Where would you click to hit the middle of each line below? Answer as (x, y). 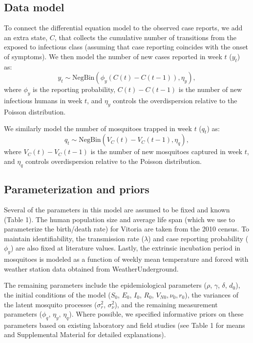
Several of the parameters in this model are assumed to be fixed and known (117, 209)
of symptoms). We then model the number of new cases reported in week (113, 56)
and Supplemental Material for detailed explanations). (85, 334)
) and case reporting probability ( (198, 238)
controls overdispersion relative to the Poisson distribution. (114, 161)
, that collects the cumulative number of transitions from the (145, 37)
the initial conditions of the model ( (57, 294)
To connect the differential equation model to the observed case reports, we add (123, 28)
